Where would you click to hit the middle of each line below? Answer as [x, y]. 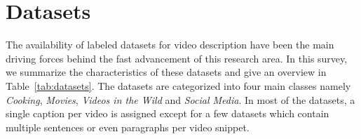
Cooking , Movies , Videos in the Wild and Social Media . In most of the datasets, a [180, 99]
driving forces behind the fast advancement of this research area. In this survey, [177, 58]
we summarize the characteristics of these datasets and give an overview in [166, 72]
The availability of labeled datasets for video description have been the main [170, 45]
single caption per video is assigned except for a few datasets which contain [168, 113]
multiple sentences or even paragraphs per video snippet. [128, 127]
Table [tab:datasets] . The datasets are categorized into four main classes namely [178, 85]
